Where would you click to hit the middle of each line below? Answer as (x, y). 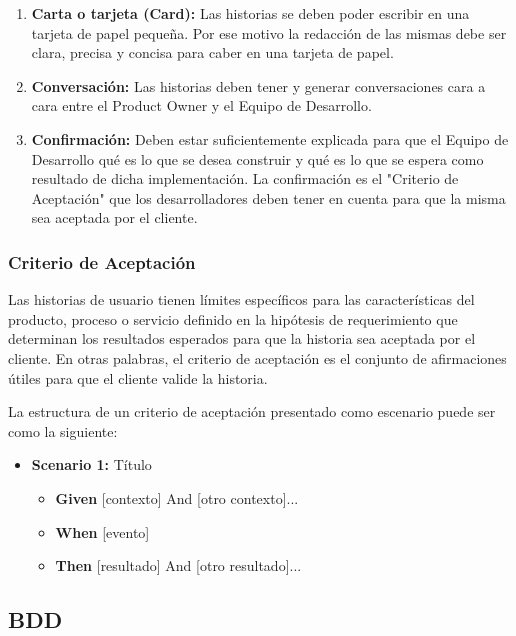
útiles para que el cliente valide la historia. (138, 377)
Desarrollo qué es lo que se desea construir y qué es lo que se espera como (257, 158)
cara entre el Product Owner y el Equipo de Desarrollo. (201, 105)
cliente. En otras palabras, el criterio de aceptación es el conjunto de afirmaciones (257, 357)
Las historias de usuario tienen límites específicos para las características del (241, 299)
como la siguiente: (63, 430)
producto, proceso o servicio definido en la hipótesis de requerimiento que (233, 318)
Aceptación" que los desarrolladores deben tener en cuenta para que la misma (268, 197)
